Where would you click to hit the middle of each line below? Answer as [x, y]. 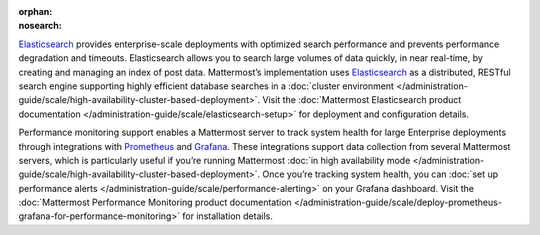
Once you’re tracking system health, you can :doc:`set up [380, 174]
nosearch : [40, 26]
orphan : [35, 11]
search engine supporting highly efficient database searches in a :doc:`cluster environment [206, 86]
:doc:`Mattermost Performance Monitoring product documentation [155, 202]
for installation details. [227, 216]
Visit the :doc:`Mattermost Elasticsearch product [361, 100]
